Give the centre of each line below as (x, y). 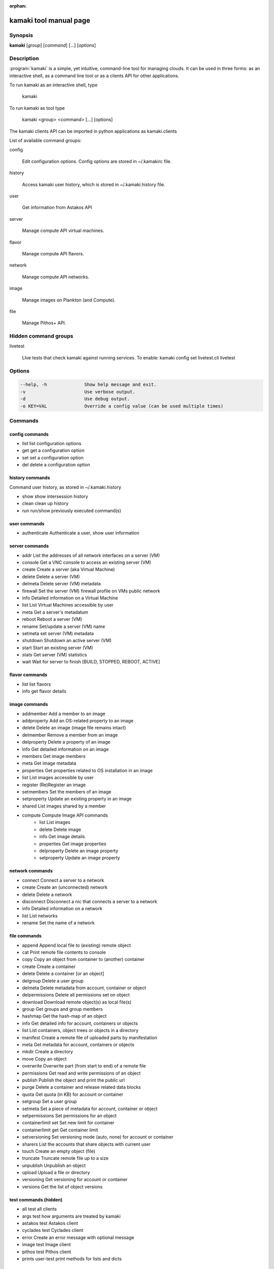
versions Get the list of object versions (62, 1187)
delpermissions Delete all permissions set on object (76, 995)
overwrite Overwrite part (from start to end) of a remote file (84, 1066)
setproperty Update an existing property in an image (77, 799)
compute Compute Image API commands (65, 815)
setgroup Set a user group (49, 1101)
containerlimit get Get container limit (60, 1130)
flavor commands (28, 675)
